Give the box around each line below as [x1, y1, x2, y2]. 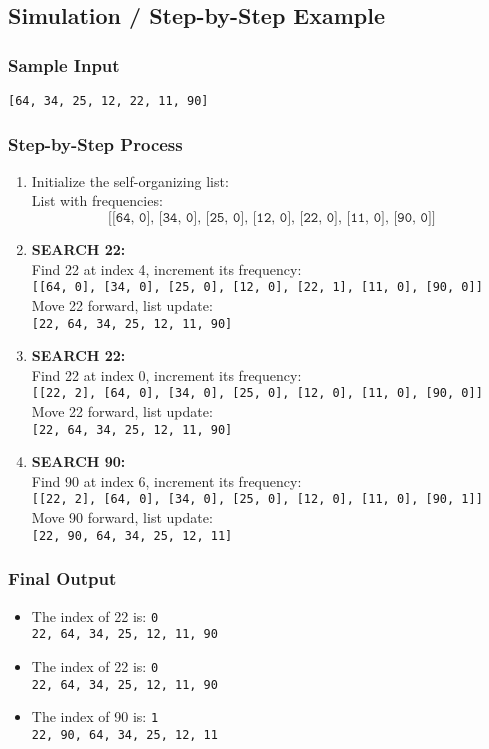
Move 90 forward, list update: [31, 507, 213, 528]
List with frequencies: [31, 190, 163, 211]
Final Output [8, 566, 117, 591]
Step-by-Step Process [8, 131, 183, 156]
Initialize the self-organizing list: [31, 170, 229, 191]
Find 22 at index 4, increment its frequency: [31, 258, 302, 279]
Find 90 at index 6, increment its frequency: [31, 470, 302, 491]
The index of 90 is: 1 [31, 706, 159, 727]
